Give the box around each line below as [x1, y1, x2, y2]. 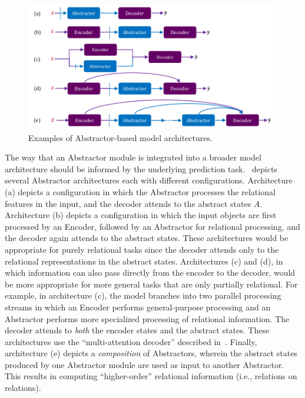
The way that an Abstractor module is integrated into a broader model [5, 151, 261, 163]
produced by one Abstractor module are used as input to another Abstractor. [5, 358, 284, 370]
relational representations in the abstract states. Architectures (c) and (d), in [5, 255, 283, 267]
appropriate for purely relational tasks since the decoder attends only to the [5, 243, 279, 255]
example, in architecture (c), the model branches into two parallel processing [5, 289, 281, 302]
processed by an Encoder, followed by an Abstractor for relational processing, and [5, 220, 300, 232]
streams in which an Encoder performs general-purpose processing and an [5, 300, 271, 313]
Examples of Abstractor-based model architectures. [28, 131, 213, 143]
